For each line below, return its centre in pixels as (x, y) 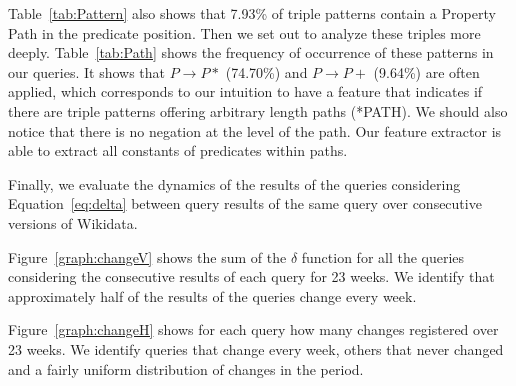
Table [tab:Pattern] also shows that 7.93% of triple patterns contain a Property (252, 13)
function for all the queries (383, 256)
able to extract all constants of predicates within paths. (178, 150)
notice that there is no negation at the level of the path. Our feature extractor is (255, 130)
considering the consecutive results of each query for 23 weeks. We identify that (251, 276)
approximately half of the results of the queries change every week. (212, 295)
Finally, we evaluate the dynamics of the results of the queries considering (234, 183)
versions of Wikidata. (73, 222)
